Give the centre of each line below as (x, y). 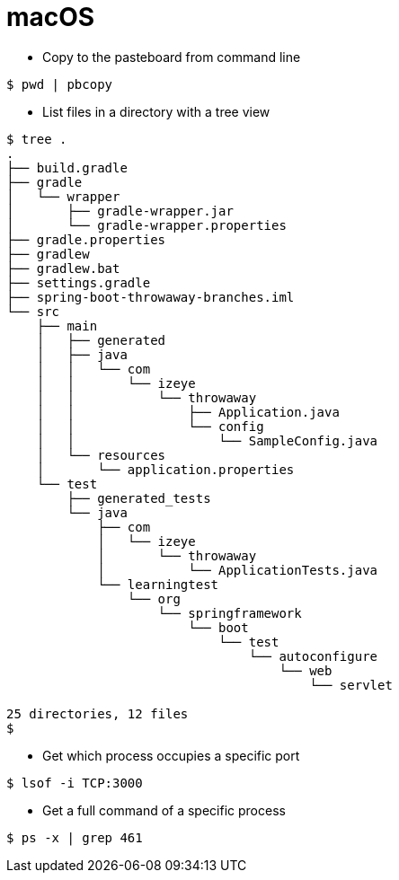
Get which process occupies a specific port (171, 755)
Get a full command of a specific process (164, 810)
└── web (306, 670)
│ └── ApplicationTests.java (238, 570)
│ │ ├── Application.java (188, 412)
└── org (154, 598)
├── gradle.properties (86, 239)
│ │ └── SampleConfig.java (207, 440)
